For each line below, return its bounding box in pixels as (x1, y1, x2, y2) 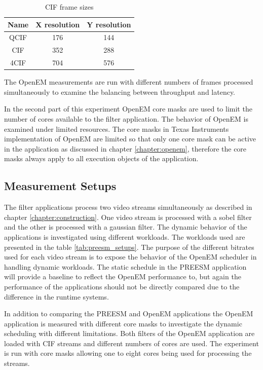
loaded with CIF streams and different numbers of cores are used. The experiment (4, 338, 259, 348)
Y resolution (87, 19, 131, 29)
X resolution (35, 19, 80, 29)
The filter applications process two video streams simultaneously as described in (4, 202, 252, 212)
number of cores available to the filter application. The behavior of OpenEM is (4, 114, 248, 124)
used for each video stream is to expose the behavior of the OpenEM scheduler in (4, 251, 257, 262)
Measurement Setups (4, 178, 117, 194)
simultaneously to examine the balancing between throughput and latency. (4, 86, 236, 97)
